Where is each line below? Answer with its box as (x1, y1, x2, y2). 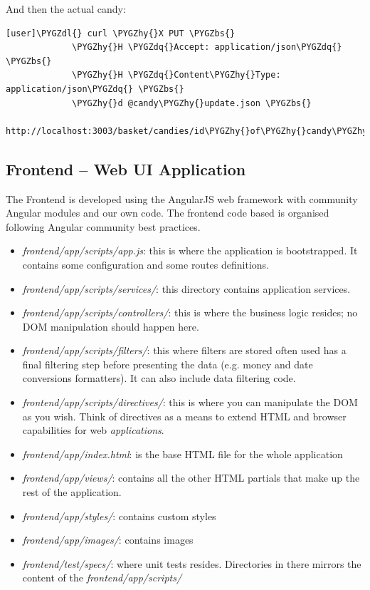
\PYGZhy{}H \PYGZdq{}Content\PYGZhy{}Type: (72, 70, 281, 81)
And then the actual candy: (6, 1, 126, 16)
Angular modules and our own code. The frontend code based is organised (6, 205, 329, 220)
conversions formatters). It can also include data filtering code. (22, 371, 296, 385)
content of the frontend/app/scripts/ (22, 570, 182, 585)
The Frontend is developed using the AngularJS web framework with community (6, 191, 358, 206)
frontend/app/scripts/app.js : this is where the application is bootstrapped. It (22, 243, 358, 258)
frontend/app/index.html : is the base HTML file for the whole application (22, 446, 343, 461)
